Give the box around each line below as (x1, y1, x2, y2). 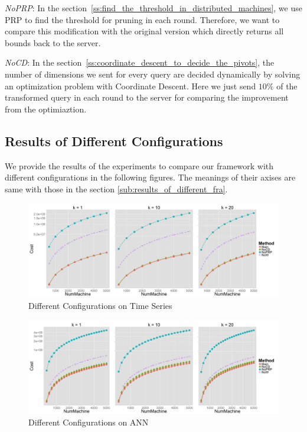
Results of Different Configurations (5, 131, 223, 150)
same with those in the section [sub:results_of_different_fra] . (5, 182, 228, 195)
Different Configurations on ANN (28, 416, 149, 428)
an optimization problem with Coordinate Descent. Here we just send (5, 79, 256, 92)
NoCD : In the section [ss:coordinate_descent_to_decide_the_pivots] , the (5, 56, 275, 69)
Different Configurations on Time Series (28, 299, 172, 311)
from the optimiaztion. (5, 102, 87, 115)
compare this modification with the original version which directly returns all (5, 25, 284, 37)
